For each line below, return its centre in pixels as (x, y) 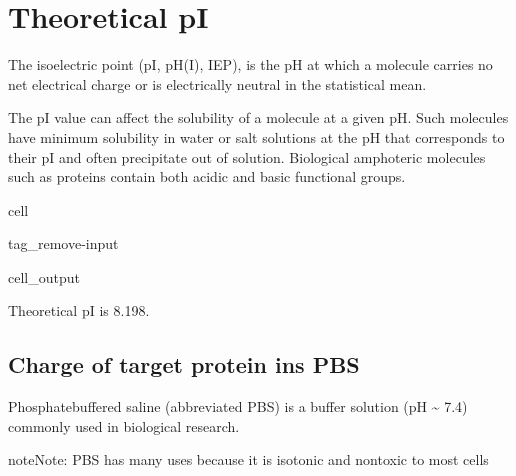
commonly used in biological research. (124, 425)
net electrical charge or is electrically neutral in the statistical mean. (217, 83)
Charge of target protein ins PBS (184, 364)
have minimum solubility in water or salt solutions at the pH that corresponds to (256, 136)
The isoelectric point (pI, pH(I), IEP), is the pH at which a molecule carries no (250, 64)
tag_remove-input (63, 243)
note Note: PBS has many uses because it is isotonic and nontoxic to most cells (248, 459)
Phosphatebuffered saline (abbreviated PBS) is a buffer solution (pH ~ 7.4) (238, 406)
